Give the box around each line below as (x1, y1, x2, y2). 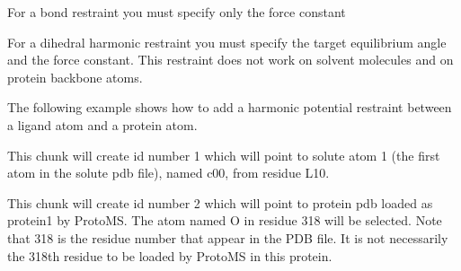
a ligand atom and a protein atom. (7, 115, 198, 134)
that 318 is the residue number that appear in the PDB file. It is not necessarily (7, 228, 448, 247)
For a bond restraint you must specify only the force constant (7, 3, 346, 21)
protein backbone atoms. (7, 67, 143, 86)
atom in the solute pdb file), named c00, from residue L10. (7, 163, 330, 182)
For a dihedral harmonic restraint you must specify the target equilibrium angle (7, 32, 447, 51)
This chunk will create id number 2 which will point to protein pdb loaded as (7, 193, 433, 212)
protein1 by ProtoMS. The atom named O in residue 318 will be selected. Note (7, 211, 442, 230)
